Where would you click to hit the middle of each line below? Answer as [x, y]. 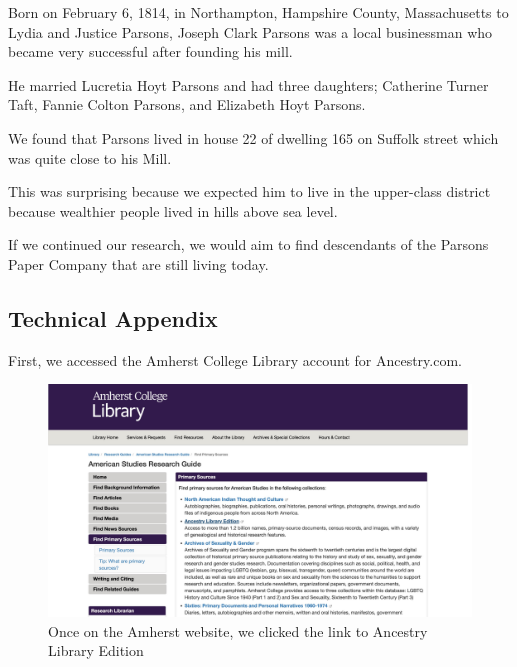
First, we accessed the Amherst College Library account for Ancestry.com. [235, 359]
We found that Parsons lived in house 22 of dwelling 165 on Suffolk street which [253, 137]
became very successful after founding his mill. [150, 51]
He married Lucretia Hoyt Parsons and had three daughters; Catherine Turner [248, 84]
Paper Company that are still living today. [138, 263]
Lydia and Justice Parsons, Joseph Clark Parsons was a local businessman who [250, 31]
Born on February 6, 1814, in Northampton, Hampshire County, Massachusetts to [258, 12]
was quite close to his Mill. [90, 157]
